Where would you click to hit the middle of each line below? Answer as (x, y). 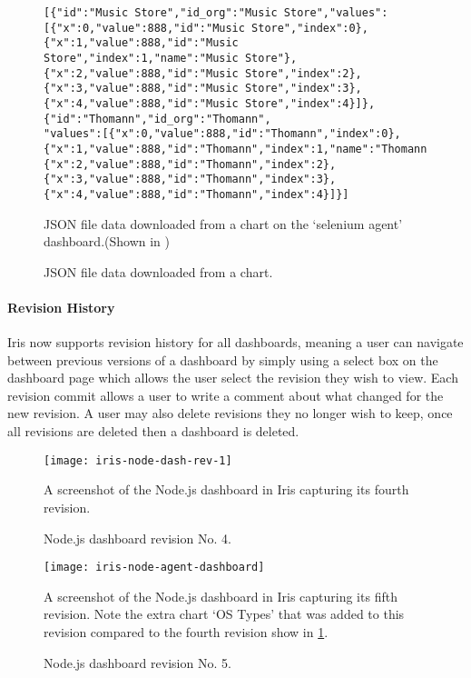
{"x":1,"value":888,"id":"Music (141, 43)
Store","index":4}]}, (310, 103)
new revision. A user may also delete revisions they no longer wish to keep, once (230, 413)
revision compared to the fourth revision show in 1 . (186, 631)
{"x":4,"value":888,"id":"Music (141, 103)
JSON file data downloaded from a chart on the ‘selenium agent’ (223, 223)
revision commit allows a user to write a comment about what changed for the (226, 395)
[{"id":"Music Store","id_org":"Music (161, 13)
